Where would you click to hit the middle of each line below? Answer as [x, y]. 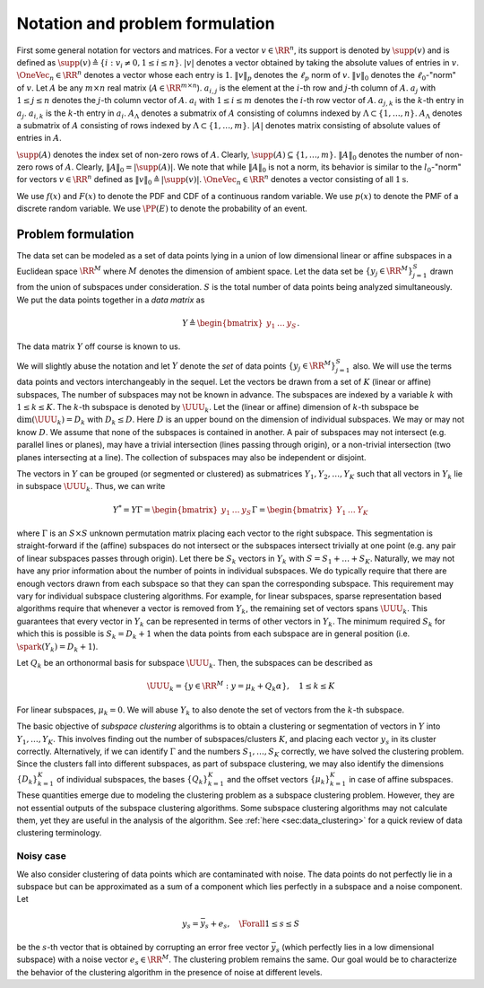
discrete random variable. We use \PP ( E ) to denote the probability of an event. [162, 209]
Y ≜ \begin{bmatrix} [223, 323]
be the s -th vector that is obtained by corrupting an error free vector [143, 947]
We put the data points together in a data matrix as [111, 300]
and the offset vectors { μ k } [279, 780]
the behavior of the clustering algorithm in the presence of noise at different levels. [169, 972]
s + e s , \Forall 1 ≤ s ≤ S [252, 924]
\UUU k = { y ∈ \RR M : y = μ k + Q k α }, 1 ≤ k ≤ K [241, 686]
